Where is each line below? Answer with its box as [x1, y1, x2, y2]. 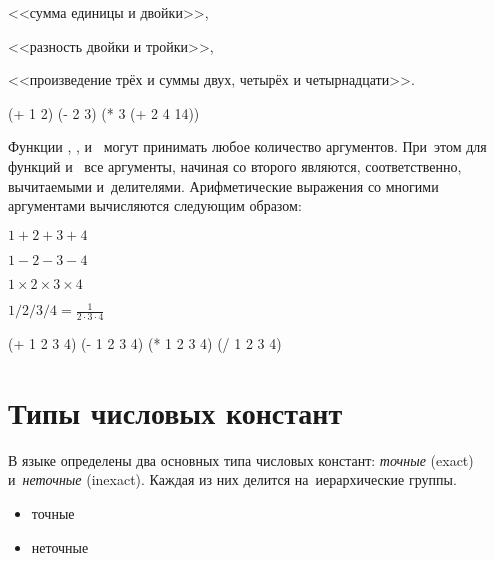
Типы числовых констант [8, 391, 343, 432]
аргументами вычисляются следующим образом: [8, 195, 302, 216]
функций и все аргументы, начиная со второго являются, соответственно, [8, 155, 462, 176]
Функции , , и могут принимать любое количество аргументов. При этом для [8, 136, 487, 157]
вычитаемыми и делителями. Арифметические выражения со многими [8, 175, 439, 196]
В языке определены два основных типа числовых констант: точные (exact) [8, 449, 474, 470]
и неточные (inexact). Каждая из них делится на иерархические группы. [8, 469, 457, 490]
